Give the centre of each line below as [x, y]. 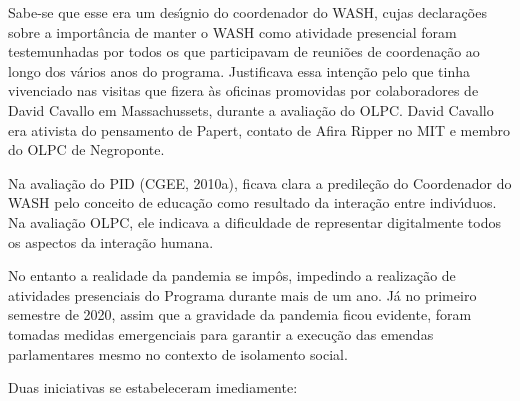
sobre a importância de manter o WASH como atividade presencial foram [232, 31]
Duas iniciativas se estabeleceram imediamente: [153, 387]
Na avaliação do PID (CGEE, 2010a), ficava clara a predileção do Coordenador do [260, 182]
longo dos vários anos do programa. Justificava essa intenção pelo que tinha [239, 70]
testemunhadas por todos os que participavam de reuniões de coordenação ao [244, 51]
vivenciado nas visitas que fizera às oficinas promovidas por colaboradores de [243, 90]
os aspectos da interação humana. [111, 241]
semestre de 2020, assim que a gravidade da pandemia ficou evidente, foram [240, 314]
